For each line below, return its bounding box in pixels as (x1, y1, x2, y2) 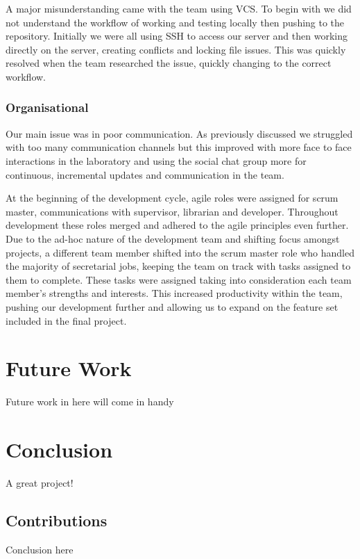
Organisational (6, 99, 89, 116)
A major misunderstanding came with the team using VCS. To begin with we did (6, 1, 352, 15)
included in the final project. (6, 313, 127, 327)
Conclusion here (6, 542, 74, 556)
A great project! (6, 475, 74, 489)
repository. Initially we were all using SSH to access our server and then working (6, 29, 348, 43)
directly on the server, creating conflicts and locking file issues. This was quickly (6, 42, 346, 56)
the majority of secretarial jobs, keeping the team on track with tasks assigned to (6, 259, 351, 273)
